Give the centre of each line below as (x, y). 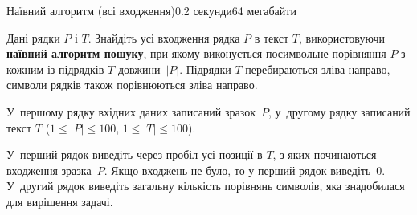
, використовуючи (341, 37)
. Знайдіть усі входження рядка (164, 37)
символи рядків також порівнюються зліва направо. (132, 85)
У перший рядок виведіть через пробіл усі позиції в (135, 154)
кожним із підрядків (55, 69)
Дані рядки (33, 37)
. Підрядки (205, 69)
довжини (139, 69)
